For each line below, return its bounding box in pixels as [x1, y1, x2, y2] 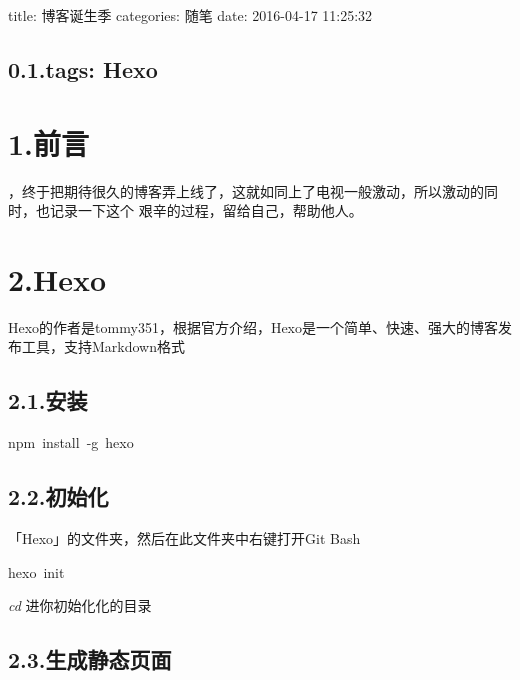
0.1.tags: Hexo [8, 53, 158, 84]
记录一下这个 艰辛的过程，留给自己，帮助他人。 [49, 200, 363, 221]
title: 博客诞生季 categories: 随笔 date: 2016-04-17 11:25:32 [8, 5, 373, 25]
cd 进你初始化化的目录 [8, 595, 152, 616]
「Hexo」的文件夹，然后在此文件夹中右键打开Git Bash [8, 528, 361, 548]
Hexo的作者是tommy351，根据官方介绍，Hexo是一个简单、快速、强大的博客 [8, 316, 498, 337]
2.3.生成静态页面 [8, 644, 172, 675]
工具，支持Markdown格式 [21, 336, 186, 357]
